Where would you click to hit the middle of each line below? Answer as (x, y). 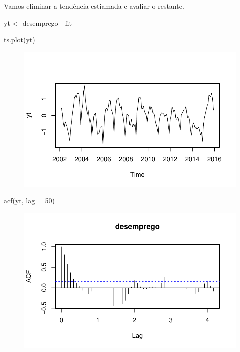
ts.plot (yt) (20, 40)
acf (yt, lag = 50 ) (29, 201)
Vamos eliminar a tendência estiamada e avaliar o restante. (94, 6)
